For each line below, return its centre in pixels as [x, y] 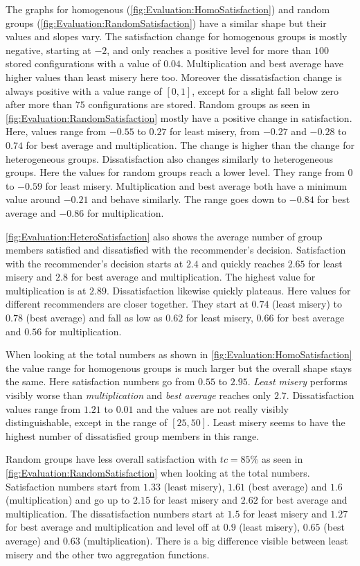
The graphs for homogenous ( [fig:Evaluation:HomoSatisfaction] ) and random [168, 9]
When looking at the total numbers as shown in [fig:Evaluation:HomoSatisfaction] [179, 354]
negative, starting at [48, 50]
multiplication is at [46, 290]
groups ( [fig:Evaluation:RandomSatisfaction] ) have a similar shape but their [166, 23]
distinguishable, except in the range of [87, 422]
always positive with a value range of [84, 90]
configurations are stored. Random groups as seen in [199, 104]
